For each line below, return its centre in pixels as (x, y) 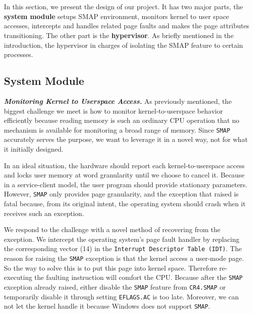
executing (18, 277)
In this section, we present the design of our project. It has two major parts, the (124, 7)
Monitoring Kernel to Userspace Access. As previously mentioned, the (118, 101)
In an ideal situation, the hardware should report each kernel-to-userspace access (124, 165)
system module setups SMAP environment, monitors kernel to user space (117, 16)
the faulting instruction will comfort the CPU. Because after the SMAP (138, 277)
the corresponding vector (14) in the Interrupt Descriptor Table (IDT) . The (123, 248)
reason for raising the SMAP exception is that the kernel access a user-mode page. (124, 258)
